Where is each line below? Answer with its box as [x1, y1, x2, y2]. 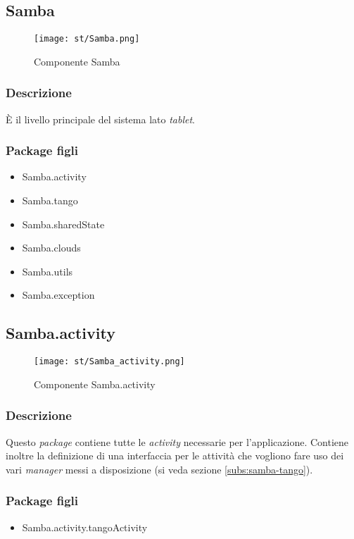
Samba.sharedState [22, 216, 105, 231]
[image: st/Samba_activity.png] [34, 357, 185, 367]
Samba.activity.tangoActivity [22, 519, 148, 534]
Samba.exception [22, 287, 95, 302]
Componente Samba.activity [34, 376, 156, 391]
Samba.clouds [22, 240, 81, 255]
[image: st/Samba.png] [34, 34, 140, 44]
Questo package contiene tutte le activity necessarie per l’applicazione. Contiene [6, 434, 349, 449]
